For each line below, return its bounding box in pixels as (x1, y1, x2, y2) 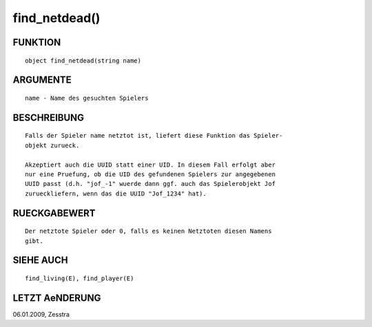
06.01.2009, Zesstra (12, 310, 70, 318)
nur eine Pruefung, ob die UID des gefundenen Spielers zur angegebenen (25, 170, 276, 178)
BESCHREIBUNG (12, 112, 85, 123)
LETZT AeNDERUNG (12, 292, 101, 304)
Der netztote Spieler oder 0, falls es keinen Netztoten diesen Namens (25, 227, 272, 235)
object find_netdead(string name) (25, 56, 141, 65)
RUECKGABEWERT (12, 207, 96, 219)
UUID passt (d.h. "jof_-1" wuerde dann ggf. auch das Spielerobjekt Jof (25, 180, 276, 188)
